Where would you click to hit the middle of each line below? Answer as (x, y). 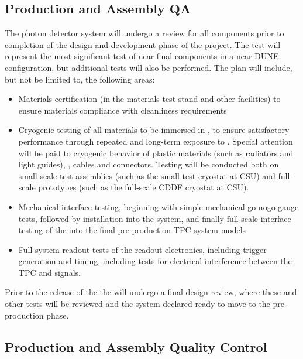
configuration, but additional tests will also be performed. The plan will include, (149, 67)
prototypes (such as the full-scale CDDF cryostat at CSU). (144, 187)
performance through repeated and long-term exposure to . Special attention (156, 141)
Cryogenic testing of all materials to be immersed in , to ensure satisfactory (154, 130)
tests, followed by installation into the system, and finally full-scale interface (155, 218)
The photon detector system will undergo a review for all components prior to (144, 33)
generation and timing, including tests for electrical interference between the (155, 261)
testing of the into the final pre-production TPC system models (132, 230)
